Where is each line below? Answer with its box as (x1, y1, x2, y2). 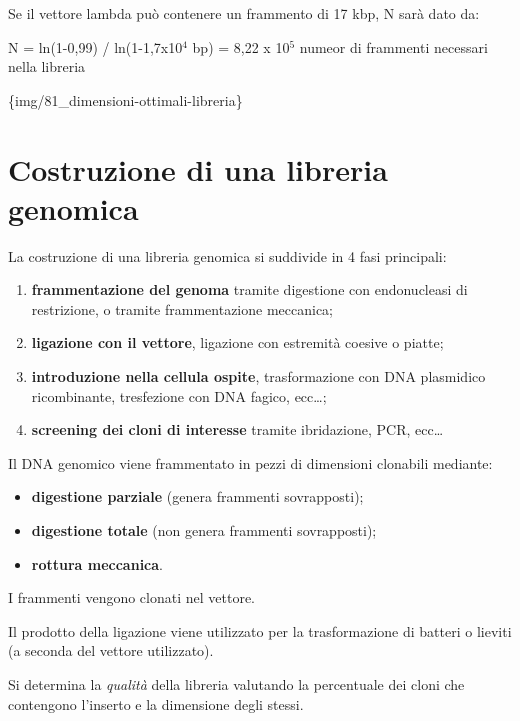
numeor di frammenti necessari (299, 36, 488, 57)
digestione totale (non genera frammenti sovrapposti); (31, 520, 377, 541)
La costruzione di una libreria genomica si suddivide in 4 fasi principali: (8, 245, 447, 266)
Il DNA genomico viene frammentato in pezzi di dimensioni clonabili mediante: (8, 452, 493, 473)
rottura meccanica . (31, 553, 163, 574)
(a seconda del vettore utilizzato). (8, 640, 214, 661)
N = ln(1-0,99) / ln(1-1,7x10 (8, 36, 183, 57)
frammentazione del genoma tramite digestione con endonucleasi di (31, 279, 468, 300)
